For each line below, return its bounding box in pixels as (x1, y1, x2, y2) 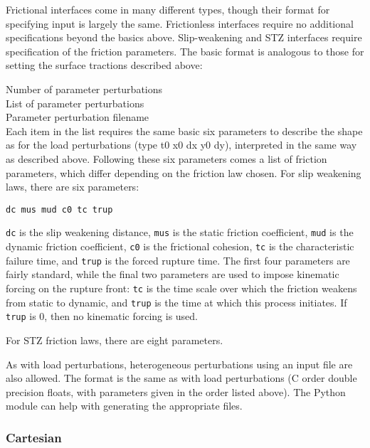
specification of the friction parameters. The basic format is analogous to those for (6, 43, 364, 58)
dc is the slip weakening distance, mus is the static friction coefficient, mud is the (6, 225, 354, 240)
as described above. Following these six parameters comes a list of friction (6, 151, 327, 166)
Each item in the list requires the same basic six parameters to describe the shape (6, 123, 363, 138)
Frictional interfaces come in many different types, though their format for (6, 2, 330, 16)
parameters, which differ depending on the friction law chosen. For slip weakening (6, 165, 361, 180)
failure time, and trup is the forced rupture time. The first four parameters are (6, 252, 350, 267)
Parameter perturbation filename (6, 110, 149, 124)
